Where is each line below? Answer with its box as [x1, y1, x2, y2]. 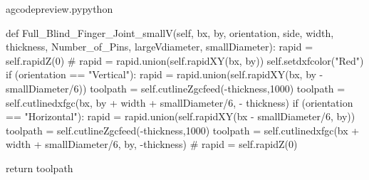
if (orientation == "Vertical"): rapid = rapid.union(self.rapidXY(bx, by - [6, 67, 323, 82]
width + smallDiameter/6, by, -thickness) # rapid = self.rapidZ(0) [6, 137, 298, 152]
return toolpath [6, 160, 73, 175]
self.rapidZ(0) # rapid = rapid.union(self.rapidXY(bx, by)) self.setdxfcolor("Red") [6, 53, 364, 68]
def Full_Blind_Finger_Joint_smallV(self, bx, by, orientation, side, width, [6, 25, 334, 40]
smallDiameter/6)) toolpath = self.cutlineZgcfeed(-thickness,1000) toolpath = [6, 80, 345, 95]
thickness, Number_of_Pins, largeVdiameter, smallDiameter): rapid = [6, 39, 313, 54]
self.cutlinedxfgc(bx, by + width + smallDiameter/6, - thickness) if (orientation [6, 95, 353, 110]
